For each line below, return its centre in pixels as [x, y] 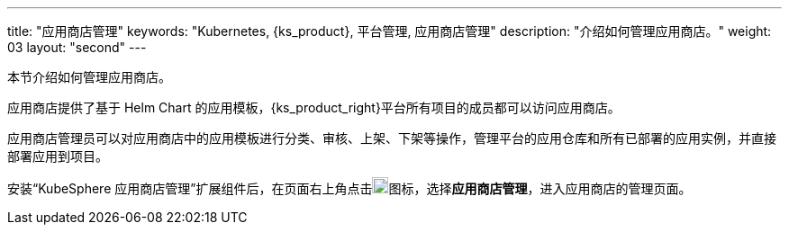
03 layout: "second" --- [77, 47]
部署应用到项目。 [58, 156]
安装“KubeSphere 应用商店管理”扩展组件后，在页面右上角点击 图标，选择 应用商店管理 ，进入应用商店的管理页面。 [349, 188]
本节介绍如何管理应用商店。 [89, 77]
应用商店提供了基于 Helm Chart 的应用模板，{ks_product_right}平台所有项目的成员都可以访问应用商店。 [314, 107]
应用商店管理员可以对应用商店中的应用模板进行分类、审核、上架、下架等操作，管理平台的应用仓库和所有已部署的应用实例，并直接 [392, 138]
